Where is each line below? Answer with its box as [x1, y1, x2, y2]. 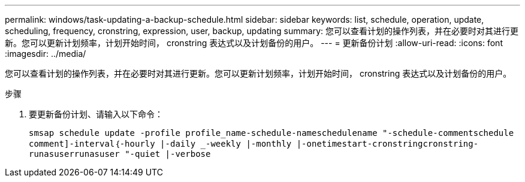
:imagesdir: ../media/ [5, 48, 86, 59]
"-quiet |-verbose [125, 149, 211, 159]
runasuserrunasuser [29, 149, 120, 159]
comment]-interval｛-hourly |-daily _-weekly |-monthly [29, 139, 292, 148]
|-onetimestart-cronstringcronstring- [296, 139, 479, 148]
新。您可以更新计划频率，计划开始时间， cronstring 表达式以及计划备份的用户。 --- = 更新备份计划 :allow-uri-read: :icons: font [5, 38, 503, 48]
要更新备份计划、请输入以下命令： [29, 109, 163, 119]
